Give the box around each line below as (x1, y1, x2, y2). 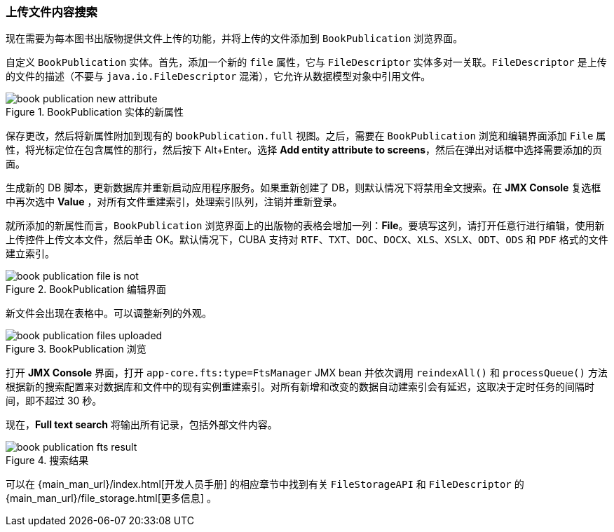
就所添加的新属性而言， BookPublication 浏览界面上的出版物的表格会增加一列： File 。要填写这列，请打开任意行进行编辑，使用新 (6, 219, 605, 232)
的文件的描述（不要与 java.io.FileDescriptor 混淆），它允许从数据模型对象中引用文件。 (6, 70, 431, 83)
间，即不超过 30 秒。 (6, 395, 102, 407)
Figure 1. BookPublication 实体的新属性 (6, 106, 184, 118)
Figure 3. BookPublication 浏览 (6, 343, 146, 355)
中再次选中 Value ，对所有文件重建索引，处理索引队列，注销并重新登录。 (6, 196, 343, 208)
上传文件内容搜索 (6, 5, 97, 19)
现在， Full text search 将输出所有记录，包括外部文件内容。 (6, 418, 278, 431)
